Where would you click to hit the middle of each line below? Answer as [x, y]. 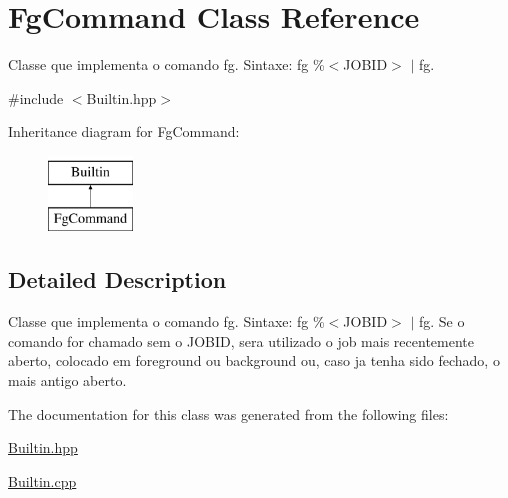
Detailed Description [117, 279]
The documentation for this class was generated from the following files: [228, 413]
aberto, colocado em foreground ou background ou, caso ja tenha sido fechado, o [254, 360]
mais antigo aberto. [67, 380]
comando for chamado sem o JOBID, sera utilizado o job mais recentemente [241, 340]
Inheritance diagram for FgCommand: [124, 131]
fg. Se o [441, 321]
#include [36, 97]
